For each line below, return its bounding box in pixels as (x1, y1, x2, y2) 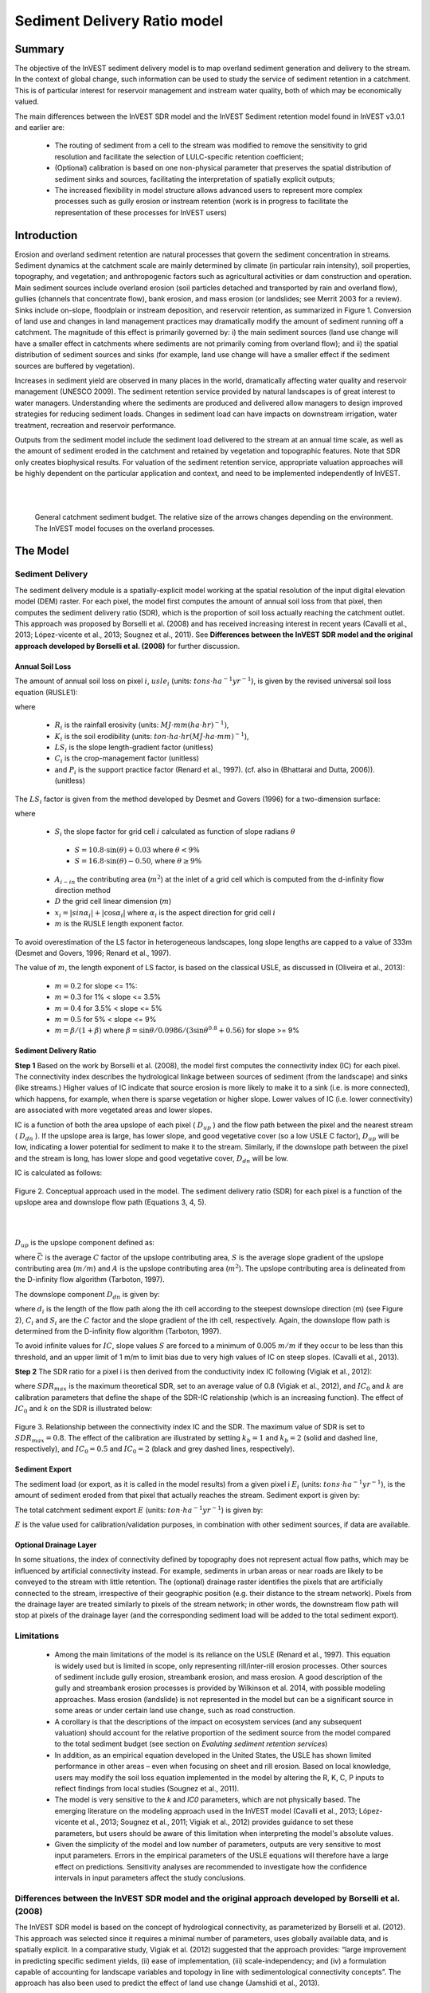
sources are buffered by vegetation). (14, 361, 135, 371)
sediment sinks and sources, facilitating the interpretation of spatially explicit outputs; (54, 174, 335, 183)
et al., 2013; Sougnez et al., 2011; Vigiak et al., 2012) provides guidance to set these (80, 1818, 354, 1827)
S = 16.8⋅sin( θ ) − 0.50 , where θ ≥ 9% (74, 856, 202, 866)
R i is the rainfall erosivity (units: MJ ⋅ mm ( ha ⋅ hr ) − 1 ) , (54, 719, 229, 732)
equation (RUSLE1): (14, 687, 79, 697)
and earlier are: (14, 123, 65, 132)
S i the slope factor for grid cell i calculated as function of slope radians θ (54, 827, 296, 839)
